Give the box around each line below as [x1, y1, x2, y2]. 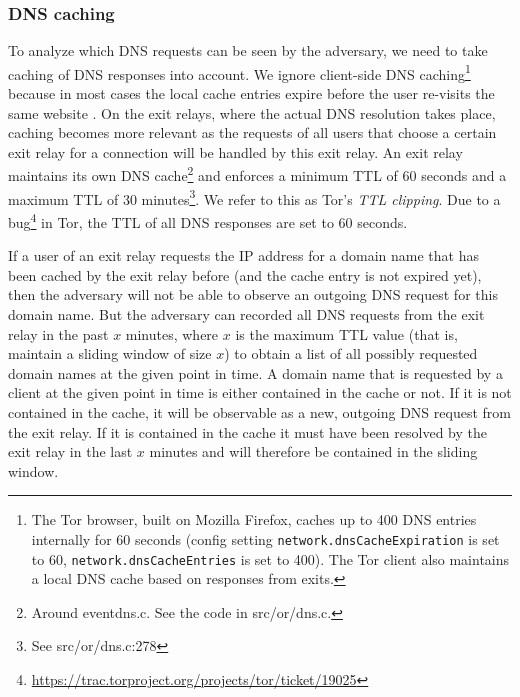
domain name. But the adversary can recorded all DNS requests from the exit [8, 303, 485, 324]
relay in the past [8, 323, 109, 344]
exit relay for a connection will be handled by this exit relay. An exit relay [8, 141, 463, 162]
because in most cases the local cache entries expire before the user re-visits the [8, 83, 495, 104]
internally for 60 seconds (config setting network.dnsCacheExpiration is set [31, 528, 500, 549]
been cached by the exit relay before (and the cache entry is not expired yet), [8, 264, 482, 285]
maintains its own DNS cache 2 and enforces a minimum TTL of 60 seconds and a [8, 162, 507, 186]
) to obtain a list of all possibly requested [224, 343, 478, 364]
